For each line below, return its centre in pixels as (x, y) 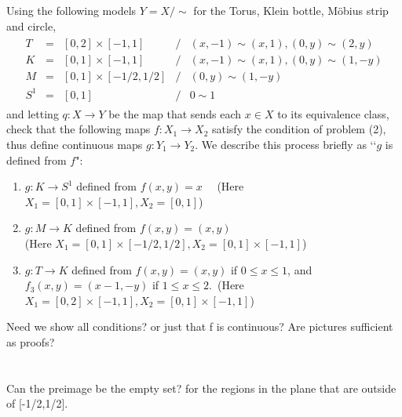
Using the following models (71, 10)
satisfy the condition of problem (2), (299, 129)
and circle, (31, 25)
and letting (33, 113)
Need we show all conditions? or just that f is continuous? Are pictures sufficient (200, 326)
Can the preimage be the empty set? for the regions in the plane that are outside (201, 388)
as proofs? (31, 341)
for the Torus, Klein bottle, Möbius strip (291, 10)
